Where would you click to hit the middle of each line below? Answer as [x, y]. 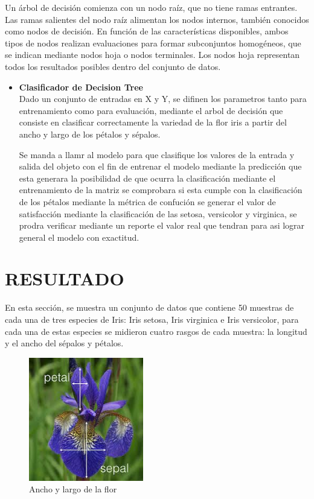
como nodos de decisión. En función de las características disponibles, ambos [147, 31]
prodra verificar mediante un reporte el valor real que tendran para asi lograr [162, 225]
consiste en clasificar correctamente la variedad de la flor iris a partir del [153, 122]
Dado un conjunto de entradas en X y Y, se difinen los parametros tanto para [163, 99]
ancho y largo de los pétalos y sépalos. [90, 134]
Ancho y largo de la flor [73, 489]
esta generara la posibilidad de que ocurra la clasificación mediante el [147, 178]
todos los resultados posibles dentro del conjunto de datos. [113, 66]
